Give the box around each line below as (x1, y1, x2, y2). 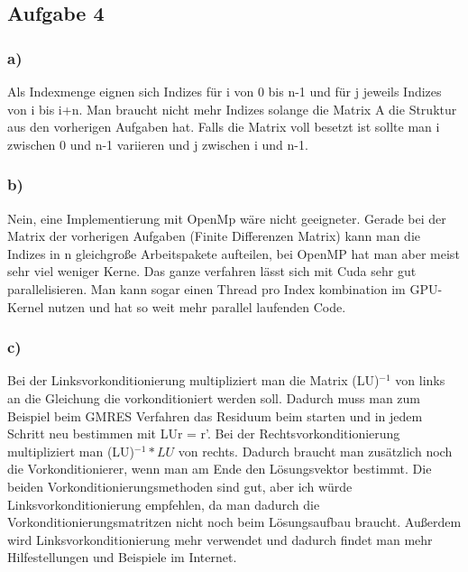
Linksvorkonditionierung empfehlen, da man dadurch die (7, 494, 320, 513)
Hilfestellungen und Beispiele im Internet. (7, 548, 237, 567)
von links (395, 371, 445, 390)
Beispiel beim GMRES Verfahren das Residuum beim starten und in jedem (7, 406, 423, 425)
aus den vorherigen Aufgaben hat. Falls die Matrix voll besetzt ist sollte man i (7, 117, 440, 136)
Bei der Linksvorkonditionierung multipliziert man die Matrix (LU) (7, 371, 380, 390)
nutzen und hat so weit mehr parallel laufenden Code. (48, 297, 346, 316)
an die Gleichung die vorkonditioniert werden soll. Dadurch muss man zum (7, 388, 421, 407)
